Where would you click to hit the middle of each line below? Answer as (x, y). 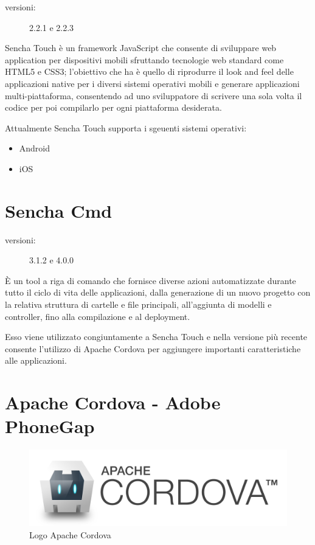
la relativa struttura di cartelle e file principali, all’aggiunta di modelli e (138, 304)
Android (35, 148)
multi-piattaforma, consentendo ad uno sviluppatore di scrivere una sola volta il (154, 95)
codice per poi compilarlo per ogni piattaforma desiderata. (113, 107)
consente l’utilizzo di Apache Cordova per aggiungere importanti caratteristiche (153, 348)
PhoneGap (50, 426)
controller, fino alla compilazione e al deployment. (98, 316)
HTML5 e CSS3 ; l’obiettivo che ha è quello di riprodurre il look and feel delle (149, 71)
